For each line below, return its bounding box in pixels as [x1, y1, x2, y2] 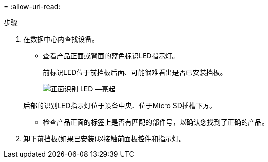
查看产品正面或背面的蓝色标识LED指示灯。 [43, 52, 179, 60]
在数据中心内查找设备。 [23, 35, 99, 43]
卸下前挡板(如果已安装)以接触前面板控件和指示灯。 [23, 134, 186, 143]
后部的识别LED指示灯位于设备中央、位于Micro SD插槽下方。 [23, 101, 216, 109]
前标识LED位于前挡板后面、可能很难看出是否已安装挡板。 [43, 68, 227, 76]
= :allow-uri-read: [4, 2, 61, 11]
